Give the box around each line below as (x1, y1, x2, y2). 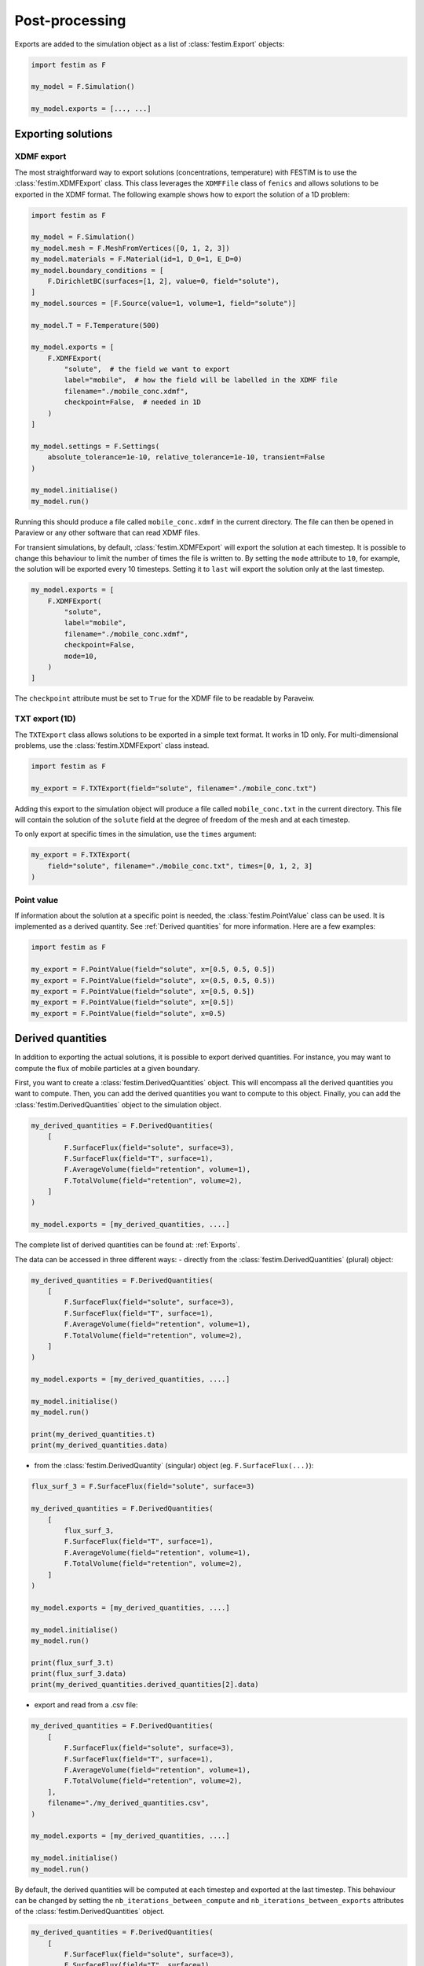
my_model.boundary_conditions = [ (31, 266, 164, 274)
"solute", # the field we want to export (64, 365, 231, 374)
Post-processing (14, 12, 126, 29)
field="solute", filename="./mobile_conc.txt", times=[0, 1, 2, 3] (47, 861, 313, 871)
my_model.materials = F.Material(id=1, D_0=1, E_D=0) (31, 255, 243, 263)
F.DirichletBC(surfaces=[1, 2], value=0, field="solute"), (47, 276, 280, 285)
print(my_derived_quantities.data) (31, 1441, 168, 1450)
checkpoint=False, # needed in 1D (64, 398, 202, 407)
